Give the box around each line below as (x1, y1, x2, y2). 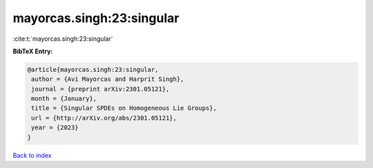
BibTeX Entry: (12, 47, 53, 55)
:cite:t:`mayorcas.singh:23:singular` (12, 35, 113, 43)
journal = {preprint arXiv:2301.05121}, (31, 85, 170, 93)
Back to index (12, 151, 52, 159)
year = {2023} (31, 124, 79, 131)
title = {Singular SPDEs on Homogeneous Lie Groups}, (31, 104, 217, 112)
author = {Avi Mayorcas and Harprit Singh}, (31, 75, 184, 83)
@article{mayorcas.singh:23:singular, (27, 66, 159, 73)
